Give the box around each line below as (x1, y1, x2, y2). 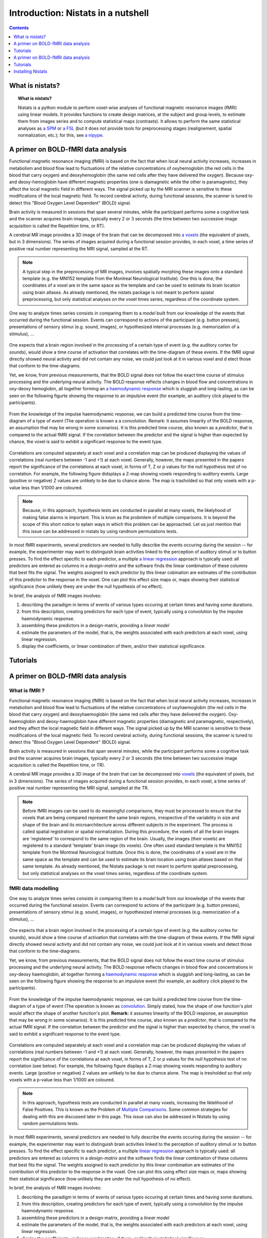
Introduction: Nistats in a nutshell (9, 7, 149, 18)
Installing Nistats (13, 68, 47, 74)
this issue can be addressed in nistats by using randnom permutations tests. (22, 528, 178, 534)
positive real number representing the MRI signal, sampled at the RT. (9, 246, 149, 252)
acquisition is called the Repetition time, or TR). (9, 762, 105, 768)
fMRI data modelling (9, 885, 59, 892)
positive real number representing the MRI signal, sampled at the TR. (9, 785, 149, 791)
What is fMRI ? (9, 687, 45, 694)
